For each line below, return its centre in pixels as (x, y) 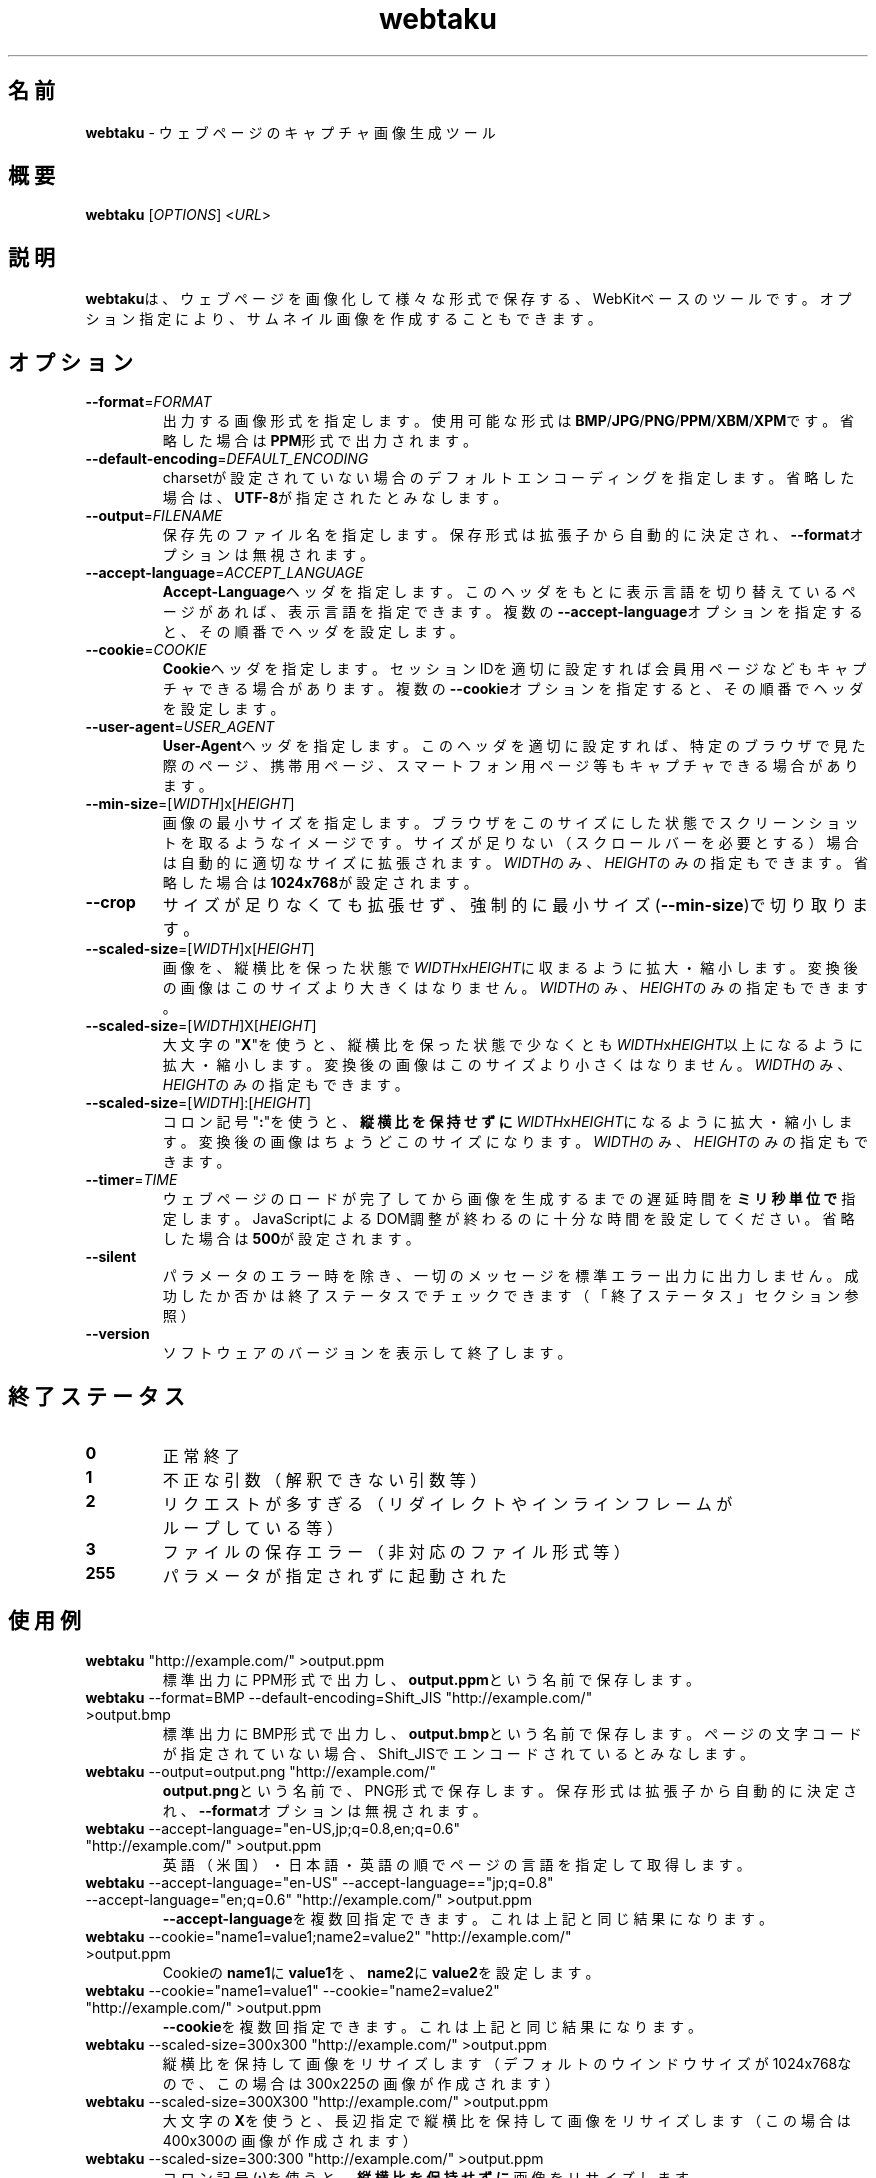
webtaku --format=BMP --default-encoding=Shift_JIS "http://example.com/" (339, 1697)
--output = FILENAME (154, 516)
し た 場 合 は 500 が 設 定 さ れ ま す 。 (291, 1239)
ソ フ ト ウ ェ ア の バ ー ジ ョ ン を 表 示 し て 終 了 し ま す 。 (367, 1353)
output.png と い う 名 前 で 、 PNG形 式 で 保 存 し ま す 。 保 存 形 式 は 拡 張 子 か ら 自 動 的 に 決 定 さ (509, 1790)
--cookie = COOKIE (146, 650)
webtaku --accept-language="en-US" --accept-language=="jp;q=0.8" (319, 1882)
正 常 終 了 (201, 1455)
